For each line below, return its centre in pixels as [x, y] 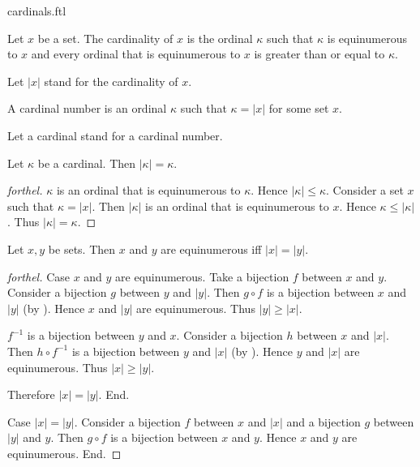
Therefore [31, 394]
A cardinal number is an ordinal [87, 108]
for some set [299, 108]
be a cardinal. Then [87, 163]
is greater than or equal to [319, 54]
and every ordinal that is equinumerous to [136, 54]
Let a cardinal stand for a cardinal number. [115, 135]
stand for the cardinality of [111, 81]
